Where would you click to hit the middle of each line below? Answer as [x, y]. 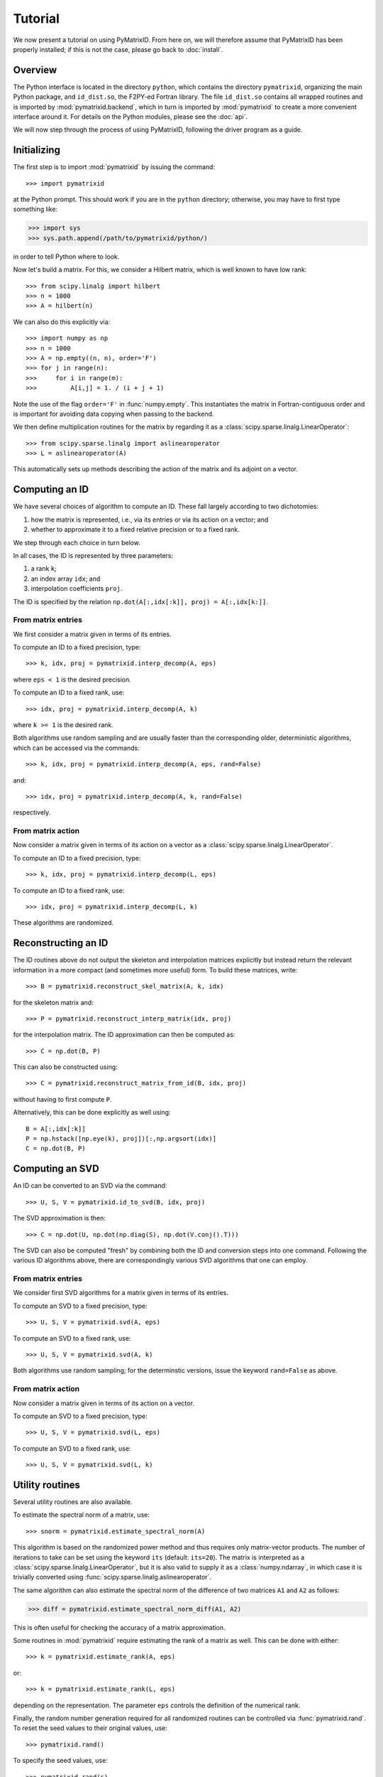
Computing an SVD [56, 1169]
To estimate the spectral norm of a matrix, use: [82, 1515]
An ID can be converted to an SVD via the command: [90, 1186]
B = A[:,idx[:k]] [56, 1129]
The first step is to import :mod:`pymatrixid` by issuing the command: [114, 167]
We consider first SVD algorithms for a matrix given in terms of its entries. [121, 1293]
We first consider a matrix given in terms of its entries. [92, 634]
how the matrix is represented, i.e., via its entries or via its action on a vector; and [150, 520]
